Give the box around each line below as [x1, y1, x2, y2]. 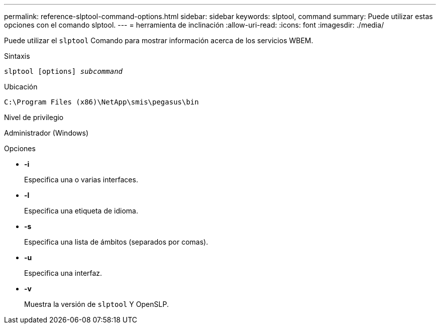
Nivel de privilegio [4, 113, 64, 122]
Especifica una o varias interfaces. [24, 175, 138, 184]
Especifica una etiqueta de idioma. [24, 206, 138, 215]
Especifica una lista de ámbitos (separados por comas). [24, 238, 208, 246]
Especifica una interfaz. [24, 269, 102, 277]
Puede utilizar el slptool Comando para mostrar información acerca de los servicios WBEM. [4, 36, 313, 45]
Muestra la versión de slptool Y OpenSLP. [24, 300, 169, 308]
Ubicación [4, 82, 38, 91]
